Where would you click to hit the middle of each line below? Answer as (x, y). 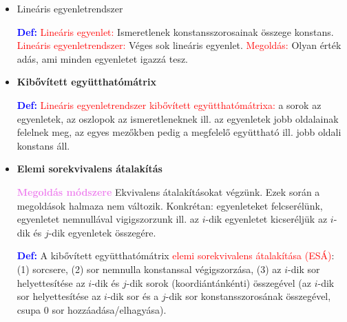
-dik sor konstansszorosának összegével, (248, 296)
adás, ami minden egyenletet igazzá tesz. (103, 58)
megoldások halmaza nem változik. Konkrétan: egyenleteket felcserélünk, (170, 205)
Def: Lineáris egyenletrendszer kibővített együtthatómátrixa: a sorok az (169, 104)
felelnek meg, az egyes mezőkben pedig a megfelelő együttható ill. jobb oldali (179, 132)
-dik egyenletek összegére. (102, 232)
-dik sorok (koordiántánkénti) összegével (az (219, 282)
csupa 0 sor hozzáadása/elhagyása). (92, 309)
